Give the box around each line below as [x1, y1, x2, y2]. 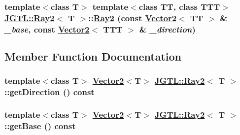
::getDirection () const [4, 86, 95, 98]
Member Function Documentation [4, 49, 182, 64]
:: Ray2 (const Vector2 [88, 11, 177, 24]
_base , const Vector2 [4, 23, 90, 35]
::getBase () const [4, 120, 76, 132]
